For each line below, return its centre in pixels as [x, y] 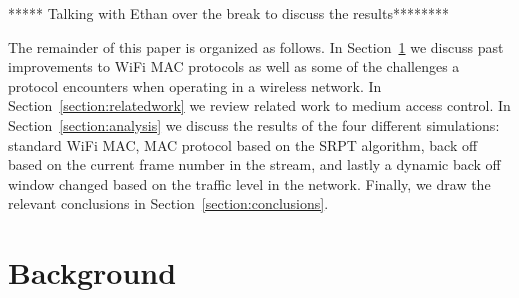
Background [92, 272]
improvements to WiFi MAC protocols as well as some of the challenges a [234, 66]
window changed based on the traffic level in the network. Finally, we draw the [249, 183]
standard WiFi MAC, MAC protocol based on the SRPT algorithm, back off [243, 144]
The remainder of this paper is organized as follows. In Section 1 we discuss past [256, 46]
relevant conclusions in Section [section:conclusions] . [168, 203]
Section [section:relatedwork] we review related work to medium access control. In [259, 105]
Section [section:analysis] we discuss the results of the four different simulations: [254, 124]
